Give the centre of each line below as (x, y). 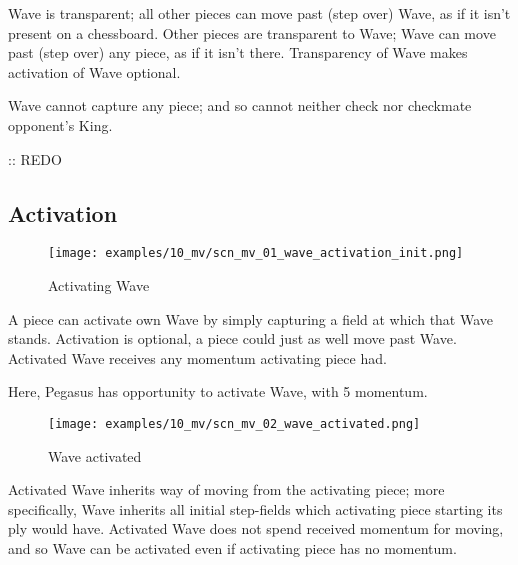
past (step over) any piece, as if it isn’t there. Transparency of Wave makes (238, 52)
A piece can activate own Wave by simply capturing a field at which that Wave (251, 318)
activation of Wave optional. (94, 71)
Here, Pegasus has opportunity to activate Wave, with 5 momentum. (218, 391)
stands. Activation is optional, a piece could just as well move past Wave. (232, 338)
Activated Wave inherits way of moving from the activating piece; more (226, 489)
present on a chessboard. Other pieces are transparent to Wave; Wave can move (252, 32)
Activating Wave (99, 285)
